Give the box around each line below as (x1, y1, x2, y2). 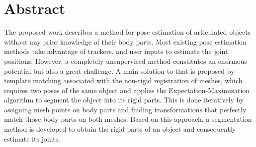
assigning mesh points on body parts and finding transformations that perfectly (4, 104, 247, 114)
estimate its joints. (4, 133, 60, 144)
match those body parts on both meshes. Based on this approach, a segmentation (4, 114, 252, 124)
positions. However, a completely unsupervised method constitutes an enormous (4, 55, 248, 66)
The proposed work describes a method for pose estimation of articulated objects (4, 27, 251, 37)
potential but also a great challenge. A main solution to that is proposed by (4, 65, 235, 76)
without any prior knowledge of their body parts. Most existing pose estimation (4, 36, 247, 47)
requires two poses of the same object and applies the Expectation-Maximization (4, 85, 250, 95)
